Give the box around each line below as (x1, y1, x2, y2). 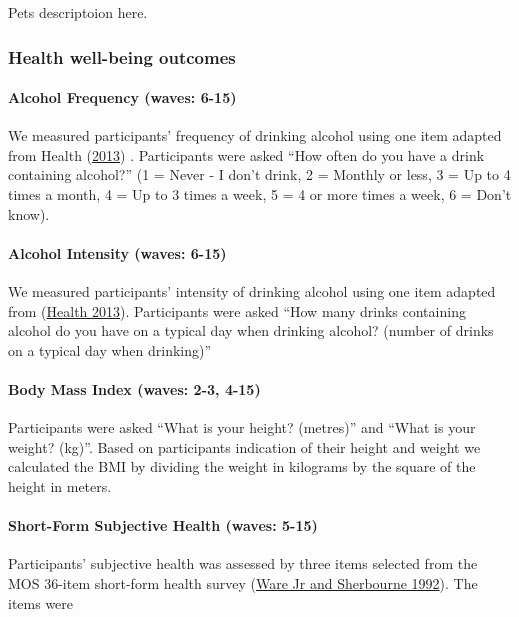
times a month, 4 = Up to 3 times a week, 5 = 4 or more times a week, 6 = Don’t (8, 184, 512, 205)
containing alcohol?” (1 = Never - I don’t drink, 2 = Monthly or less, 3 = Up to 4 (8, 164, 511, 185)
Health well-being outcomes (8, 44, 236, 69)
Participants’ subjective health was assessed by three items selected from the (8, 553, 478, 574)
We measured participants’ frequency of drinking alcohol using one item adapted (8, 125, 502, 146)
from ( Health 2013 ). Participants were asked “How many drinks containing (8, 300, 466, 321)
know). (8, 203, 50, 224)
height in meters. (8, 475, 112, 496)
